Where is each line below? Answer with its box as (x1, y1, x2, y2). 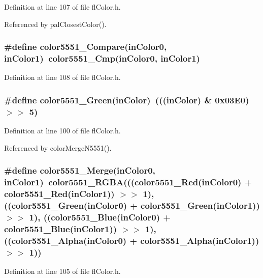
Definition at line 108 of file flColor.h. (4, 72, 121, 82)
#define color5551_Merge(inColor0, (4, 164, 155, 177)
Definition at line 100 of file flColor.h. (4, 125, 121, 136)
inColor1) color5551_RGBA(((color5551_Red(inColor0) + (4, 176, 252, 188)
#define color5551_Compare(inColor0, (4, 40, 167, 53)
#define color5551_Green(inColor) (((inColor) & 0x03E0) (4, 93, 249, 106)
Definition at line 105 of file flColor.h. (4, 265, 121, 276)
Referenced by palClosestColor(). (4, 18, 107, 29)
